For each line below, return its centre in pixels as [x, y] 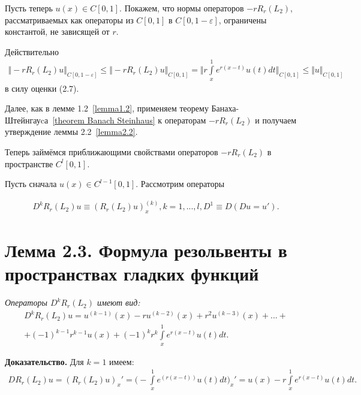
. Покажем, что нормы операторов [182, 8]
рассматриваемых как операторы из [69, 19]
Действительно [32, 51]
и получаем [276, 120]
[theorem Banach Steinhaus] [104, 120]
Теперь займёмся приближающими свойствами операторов [112, 151]
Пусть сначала [31, 184]
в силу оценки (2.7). [42, 88]
